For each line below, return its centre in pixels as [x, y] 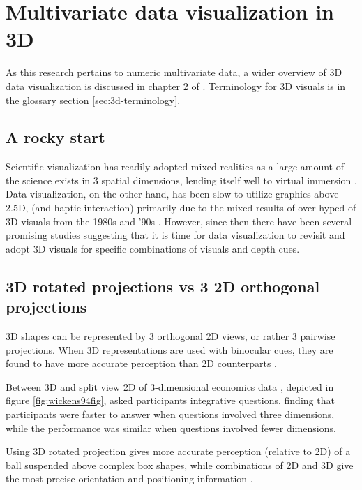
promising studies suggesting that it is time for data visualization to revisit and [175, 235]
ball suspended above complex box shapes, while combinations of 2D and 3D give [180, 465]
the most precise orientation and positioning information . [129, 478]
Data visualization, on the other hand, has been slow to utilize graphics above [172, 194]
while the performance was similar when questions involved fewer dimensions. [171, 428]
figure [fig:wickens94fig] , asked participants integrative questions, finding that [170, 400]
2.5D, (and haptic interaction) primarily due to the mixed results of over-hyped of [181, 208]
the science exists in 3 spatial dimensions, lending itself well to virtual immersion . [181, 180]
